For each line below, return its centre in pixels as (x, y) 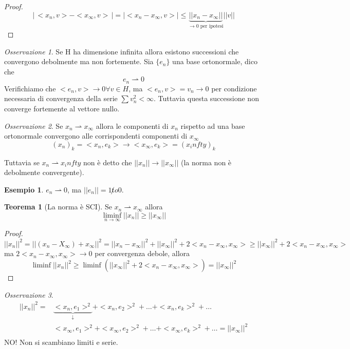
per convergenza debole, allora (142, 253)
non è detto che (108, 162)
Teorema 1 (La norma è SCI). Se (58, 207)
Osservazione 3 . (29, 294)
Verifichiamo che (30, 88)
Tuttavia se (22, 162)
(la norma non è (206, 162)
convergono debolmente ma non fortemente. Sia (79, 61)
